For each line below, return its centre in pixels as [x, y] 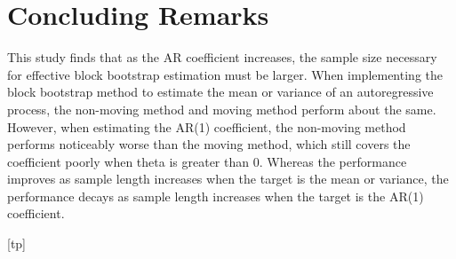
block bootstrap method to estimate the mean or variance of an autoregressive [220, 92]
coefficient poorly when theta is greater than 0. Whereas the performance [207, 161]
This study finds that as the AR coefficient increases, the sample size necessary [222, 57]
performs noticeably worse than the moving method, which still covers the [209, 144]
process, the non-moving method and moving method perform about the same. [222, 109]
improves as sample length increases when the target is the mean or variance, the [228, 179]
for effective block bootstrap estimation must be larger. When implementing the [225, 74]
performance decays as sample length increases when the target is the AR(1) [216, 196]
